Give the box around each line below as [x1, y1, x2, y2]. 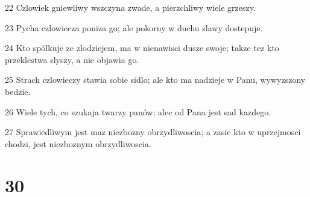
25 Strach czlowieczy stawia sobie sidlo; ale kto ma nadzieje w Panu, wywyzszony [5, 73, 306, 86]
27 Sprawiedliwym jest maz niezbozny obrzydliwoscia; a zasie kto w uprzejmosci [5, 126, 301, 138]
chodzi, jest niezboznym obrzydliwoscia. [5, 137, 151, 150]
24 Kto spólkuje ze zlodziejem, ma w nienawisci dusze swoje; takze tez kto [5, 41, 279, 54]
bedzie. [5, 85, 31, 97]
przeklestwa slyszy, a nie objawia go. [5, 53, 139, 65]
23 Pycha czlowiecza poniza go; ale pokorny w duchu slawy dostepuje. [5, 21, 263, 34]
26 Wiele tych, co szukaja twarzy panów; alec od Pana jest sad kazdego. [5, 105, 271, 118]
